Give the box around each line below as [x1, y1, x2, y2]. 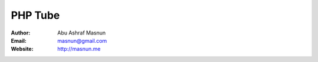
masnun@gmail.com [57, 37, 107, 44]
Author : [11, 29, 31, 36]
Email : [11, 37, 26, 44]
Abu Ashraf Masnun [57, 29, 106, 36]
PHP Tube [11, 9, 60, 22]
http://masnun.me [57, 46, 101, 53]
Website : [11, 46, 34, 53]
